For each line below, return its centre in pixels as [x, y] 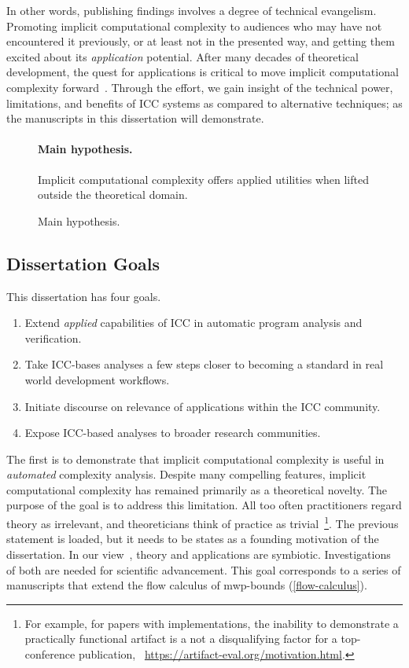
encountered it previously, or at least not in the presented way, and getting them [201, 41]
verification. [53, 338]
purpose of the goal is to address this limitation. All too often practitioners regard [204, 505]
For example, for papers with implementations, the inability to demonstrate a [212, 623]
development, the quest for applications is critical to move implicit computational [203, 72]
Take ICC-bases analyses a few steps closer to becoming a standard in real [204, 364]
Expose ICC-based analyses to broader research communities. [173, 433]
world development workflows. [97, 379]
